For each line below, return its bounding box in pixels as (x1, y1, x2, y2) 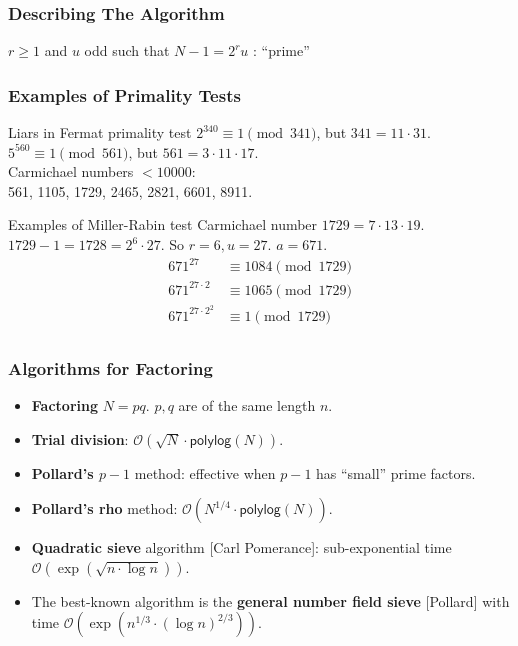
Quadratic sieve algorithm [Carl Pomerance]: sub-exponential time (31, 537, 452, 558)
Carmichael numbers (8, 161, 134, 182)
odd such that (84, 40, 170, 61)
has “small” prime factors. (316, 462, 476, 483)
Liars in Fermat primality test (8, 122, 192, 143)
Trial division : (31, 428, 129, 449)
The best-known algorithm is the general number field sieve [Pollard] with (31, 590, 510, 611)
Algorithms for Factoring (8, 355, 213, 380)
